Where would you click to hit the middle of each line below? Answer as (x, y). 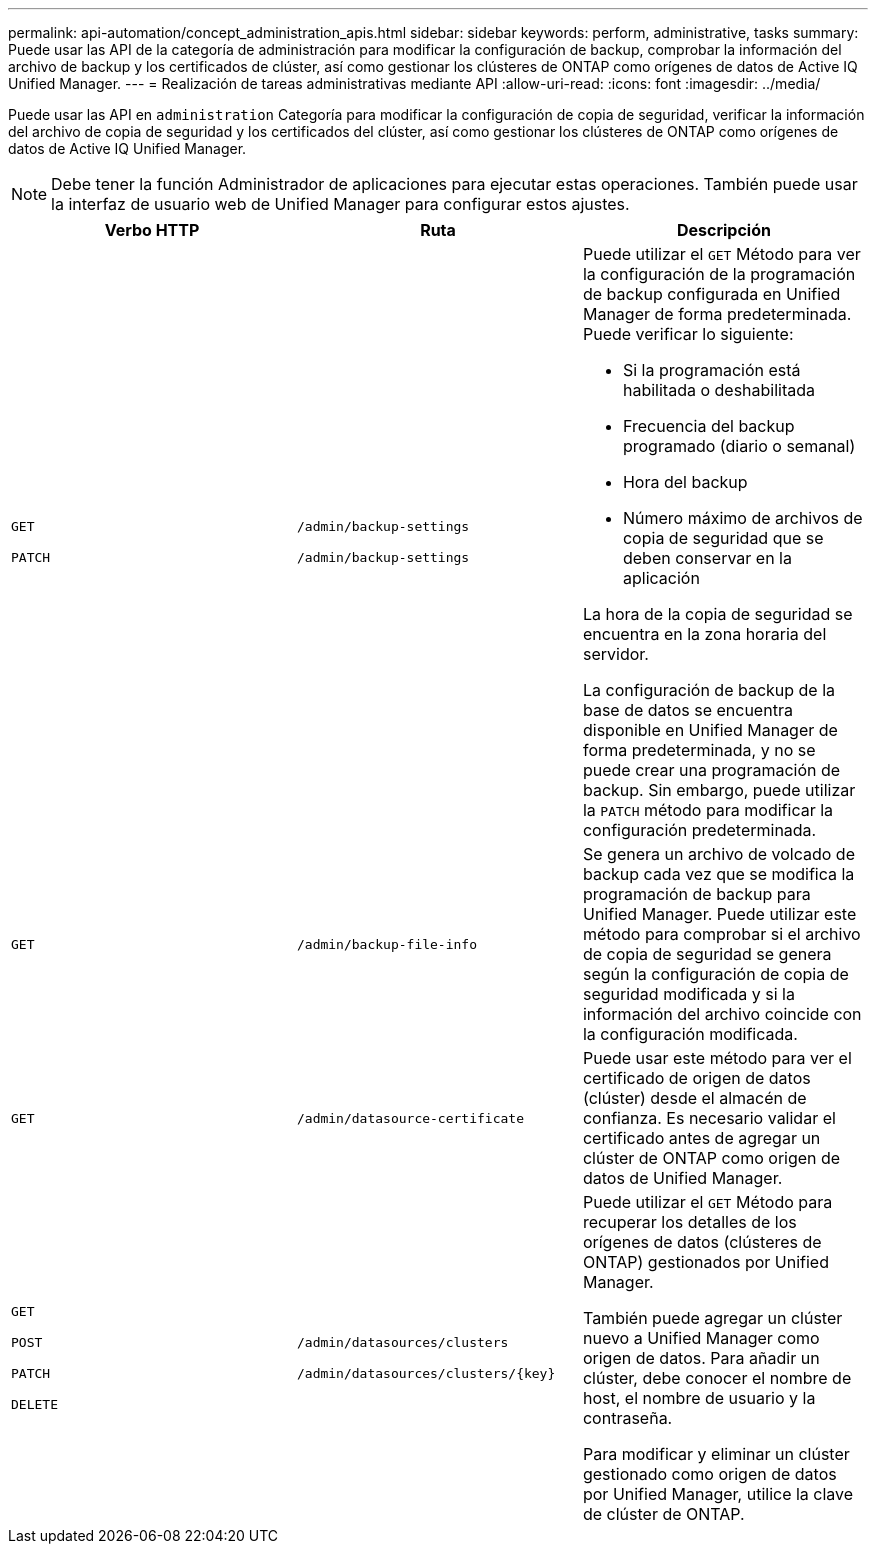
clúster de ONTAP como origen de (711, 1158)
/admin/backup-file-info (386, 944)
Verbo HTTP (152, 230)
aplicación (661, 578)
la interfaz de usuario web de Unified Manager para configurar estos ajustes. (340, 204)
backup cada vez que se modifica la (718, 874)
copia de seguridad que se (723, 538)
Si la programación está (711, 370)
